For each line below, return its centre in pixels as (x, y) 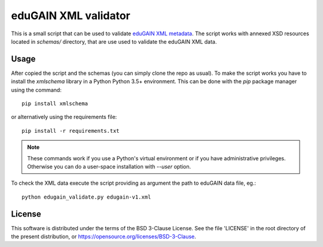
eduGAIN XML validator (71, 16)
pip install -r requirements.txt (71, 131)
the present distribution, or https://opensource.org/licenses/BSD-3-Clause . (104, 237)
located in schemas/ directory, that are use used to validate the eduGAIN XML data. (114, 41)
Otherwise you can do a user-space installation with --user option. (109, 166)
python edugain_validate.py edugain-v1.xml (86, 197)
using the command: (36, 90)
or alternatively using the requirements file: (64, 117)
